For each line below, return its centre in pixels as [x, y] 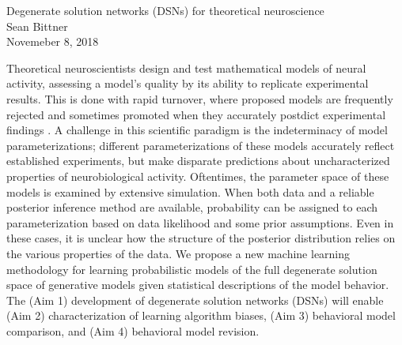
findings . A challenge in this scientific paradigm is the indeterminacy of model [197, 130]
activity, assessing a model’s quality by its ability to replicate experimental [188, 83]
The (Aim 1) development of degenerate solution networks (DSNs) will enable [195, 300]
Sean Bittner [37, 26]
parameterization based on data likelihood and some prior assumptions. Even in [200, 222]
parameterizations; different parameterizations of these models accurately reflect [201, 145]
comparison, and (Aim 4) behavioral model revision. [133, 330]
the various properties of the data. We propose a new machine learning [178, 253]
